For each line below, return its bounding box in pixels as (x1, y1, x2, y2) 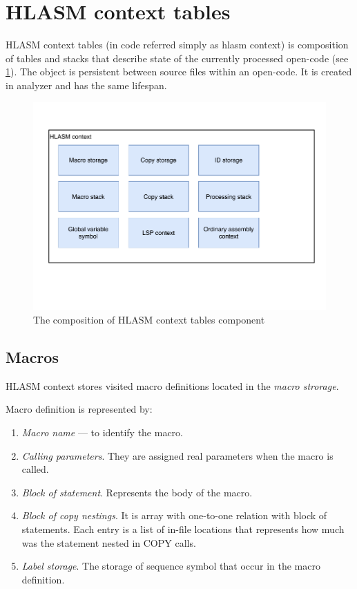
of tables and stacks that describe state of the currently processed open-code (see (6, 50, 349, 65)
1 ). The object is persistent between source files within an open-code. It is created (6, 64, 352, 79)
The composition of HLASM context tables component (33, 312, 265, 326)
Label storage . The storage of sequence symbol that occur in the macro (21, 559, 320, 573)
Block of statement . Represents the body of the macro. (21, 485, 253, 499)
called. (21, 462, 49, 476)
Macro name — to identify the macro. (21, 424, 183, 439)
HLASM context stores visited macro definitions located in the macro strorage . (6, 378, 339, 393)
